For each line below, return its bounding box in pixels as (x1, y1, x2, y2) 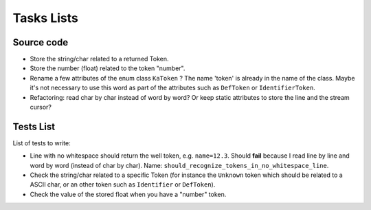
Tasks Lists (12, 10, 78, 25)
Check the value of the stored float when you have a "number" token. (30, 190, 227, 198)
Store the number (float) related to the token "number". (30, 64, 185, 72)
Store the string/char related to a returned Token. (30, 55, 169, 63)
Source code (12, 36, 69, 48)
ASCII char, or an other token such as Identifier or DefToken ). (30, 180, 216, 189)
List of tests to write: (12, 138, 71, 147)
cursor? (30, 103, 52, 112)
